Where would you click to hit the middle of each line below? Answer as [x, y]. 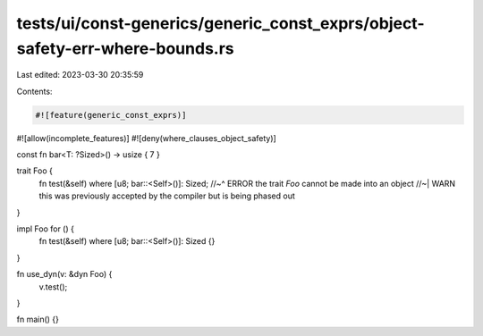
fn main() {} [38, 319]
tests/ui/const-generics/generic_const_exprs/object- [220, 23]
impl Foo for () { [46, 229]
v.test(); [53, 287]
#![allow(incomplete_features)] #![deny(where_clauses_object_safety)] [146, 138]
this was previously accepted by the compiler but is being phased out [167, 196]
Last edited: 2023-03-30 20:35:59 [80, 75]
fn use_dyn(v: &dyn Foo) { [64, 274]
